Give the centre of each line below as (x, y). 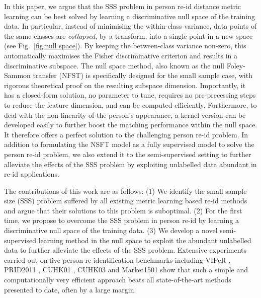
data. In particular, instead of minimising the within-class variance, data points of (130, 26)
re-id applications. (32, 174)
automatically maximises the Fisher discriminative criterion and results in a (121, 55)
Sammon (17, 75)
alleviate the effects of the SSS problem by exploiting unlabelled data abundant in (130, 164)
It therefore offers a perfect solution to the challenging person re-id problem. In (126, 134)
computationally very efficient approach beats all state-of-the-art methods (118, 280)
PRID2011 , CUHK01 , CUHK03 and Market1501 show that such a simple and (126, 270)
